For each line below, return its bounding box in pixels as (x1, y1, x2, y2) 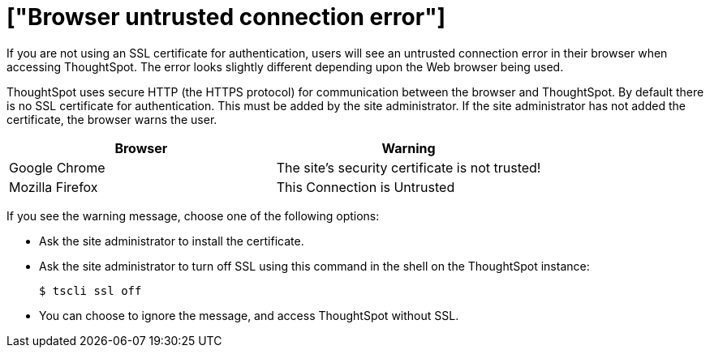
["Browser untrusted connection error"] (6, 3, 446, 31)
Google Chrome (9, 159, 105, 176)
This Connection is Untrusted (276, 178, 455, 195)
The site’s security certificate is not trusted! (276, 159, 541, 176)
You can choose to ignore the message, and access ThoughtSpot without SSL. (39, 308, 459, 322)
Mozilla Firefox (9, 178, 98, 195)
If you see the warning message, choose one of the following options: (6, 208, 380, 223)
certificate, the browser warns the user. (6, 112, 217, 126)
